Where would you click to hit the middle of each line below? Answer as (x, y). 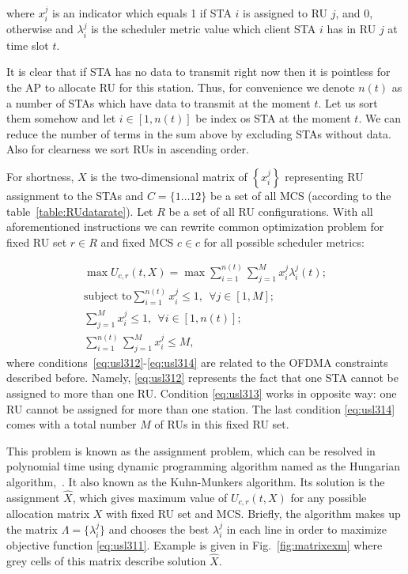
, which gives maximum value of (150, 497)
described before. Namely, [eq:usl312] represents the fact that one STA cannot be (202, 378)
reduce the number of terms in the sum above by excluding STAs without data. (199, 133)
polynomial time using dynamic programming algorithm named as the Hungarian (204, 466)
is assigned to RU (285, 13)
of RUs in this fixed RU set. (222, 424)
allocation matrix (48, 514)
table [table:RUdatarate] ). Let (80, 211)
